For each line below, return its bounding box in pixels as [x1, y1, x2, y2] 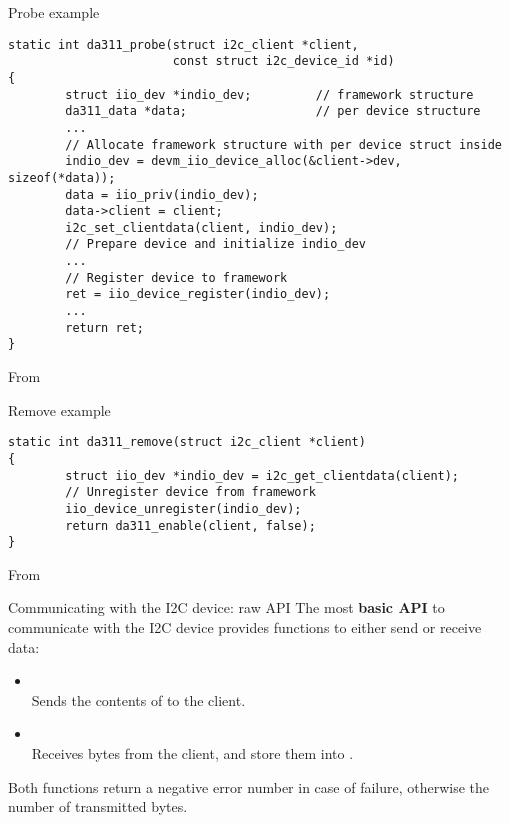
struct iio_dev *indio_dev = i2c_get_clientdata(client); [65, 468, 460, 483]
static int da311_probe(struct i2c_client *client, [8, 37, 359, 52]
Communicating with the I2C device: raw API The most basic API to [8, 597, 445, 618]
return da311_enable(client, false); [65, 518, 316, 533]
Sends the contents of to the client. [31, 689, 246, 710]
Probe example [8, 2, 100, 22]
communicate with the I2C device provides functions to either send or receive [8, 617, 482, 638]
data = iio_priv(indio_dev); [65, 187, 259, 202]
